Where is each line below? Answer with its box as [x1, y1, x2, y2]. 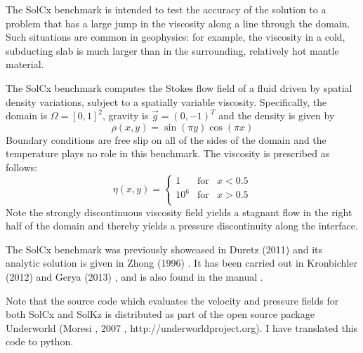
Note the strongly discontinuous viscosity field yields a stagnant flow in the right [6, 204, 352, 219]
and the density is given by [218, 108, 335, 123]
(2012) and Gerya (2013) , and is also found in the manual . [6, 269, 263, 284]
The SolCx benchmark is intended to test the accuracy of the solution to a [6, 2, 326, 16]
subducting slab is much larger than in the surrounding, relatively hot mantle [6, 43, 339, 58]
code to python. [6, 334, 74, 349]
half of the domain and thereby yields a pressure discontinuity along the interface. [6, 218, 358, 233]
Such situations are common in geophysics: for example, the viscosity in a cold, [6, 29, 345, 44]
